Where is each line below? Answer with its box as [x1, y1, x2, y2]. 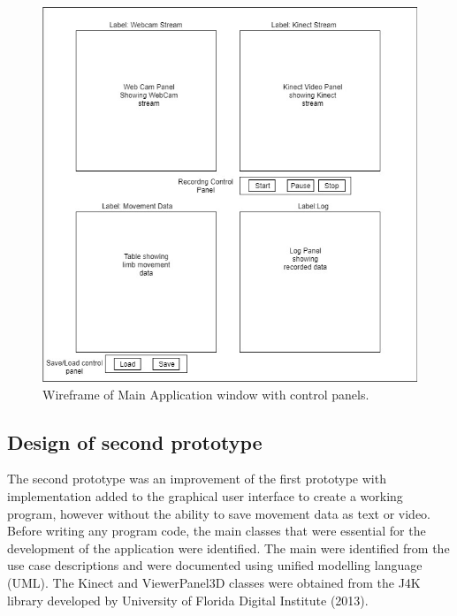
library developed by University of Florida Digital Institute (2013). [7, 590, 369, 609]
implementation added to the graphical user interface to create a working [7, 486, 403, 505]
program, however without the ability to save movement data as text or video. [7, 504, 430, 522]
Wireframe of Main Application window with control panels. [42, 384, 369, 403]
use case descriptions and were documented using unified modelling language [7, 556, 423, 574]
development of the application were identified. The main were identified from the [7, 538, 450, 557]
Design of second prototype [7, 428, 263, 455]
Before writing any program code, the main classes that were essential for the [7, 521, 426, 540]
